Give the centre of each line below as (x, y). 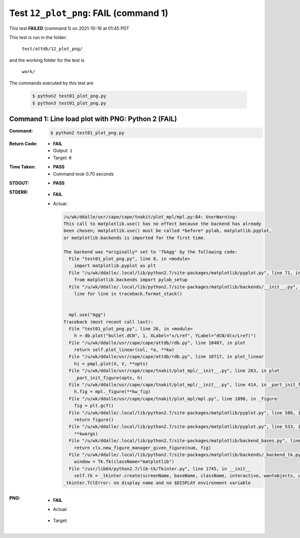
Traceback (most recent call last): (108, 322)
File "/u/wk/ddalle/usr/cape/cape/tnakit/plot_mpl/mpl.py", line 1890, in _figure (173, 398)
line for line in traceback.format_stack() (128, 293)
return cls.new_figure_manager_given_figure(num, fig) (143, 448)
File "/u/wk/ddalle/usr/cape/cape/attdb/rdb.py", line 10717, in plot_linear (166, 357)
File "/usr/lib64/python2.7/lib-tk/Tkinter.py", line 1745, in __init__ (160, 468)
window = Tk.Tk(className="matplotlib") (124, 462)
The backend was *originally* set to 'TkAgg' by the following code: (150, 252)
